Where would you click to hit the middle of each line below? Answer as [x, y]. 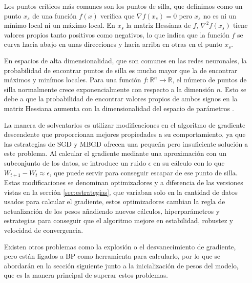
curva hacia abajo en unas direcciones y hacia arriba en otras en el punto [113, 44]
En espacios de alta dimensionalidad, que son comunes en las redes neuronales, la [126, 60]
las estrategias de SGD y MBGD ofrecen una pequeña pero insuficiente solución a [126, 143]
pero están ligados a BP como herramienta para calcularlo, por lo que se [112, 256]
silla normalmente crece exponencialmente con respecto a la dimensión [109, 89]
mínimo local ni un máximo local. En [60, 25]
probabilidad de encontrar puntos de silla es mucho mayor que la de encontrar [121, 70]
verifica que [117, 15]
